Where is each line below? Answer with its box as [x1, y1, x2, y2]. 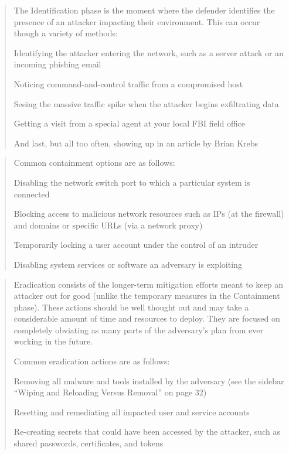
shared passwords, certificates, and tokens [13, 437, 164, 449]
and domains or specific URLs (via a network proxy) [13, 219, 203, 231]
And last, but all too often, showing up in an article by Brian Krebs [13, 136, 259, 149]
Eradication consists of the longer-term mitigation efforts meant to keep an [13, 278, 283, 290]
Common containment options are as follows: [13, 156, 175, 169]
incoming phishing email [13, 58, 101, 70]
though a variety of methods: [13, 27, 118, 39]
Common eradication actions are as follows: [13, 355, 170, 367]
